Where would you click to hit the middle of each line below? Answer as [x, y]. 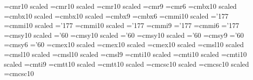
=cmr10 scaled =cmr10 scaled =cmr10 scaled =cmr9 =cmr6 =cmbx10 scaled [120, 6]
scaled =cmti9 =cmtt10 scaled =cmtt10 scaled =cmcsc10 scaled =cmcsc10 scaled [126, 64]
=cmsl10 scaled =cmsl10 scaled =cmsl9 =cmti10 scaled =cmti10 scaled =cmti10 [126, 54]
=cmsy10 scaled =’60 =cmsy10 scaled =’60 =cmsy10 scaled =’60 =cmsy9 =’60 [124, 35]
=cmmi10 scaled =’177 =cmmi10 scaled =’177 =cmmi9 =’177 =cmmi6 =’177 [122, 25]
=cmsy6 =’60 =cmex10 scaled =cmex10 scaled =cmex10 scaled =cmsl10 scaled [124, 44]
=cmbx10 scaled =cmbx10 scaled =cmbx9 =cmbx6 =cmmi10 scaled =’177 [116, 15]
